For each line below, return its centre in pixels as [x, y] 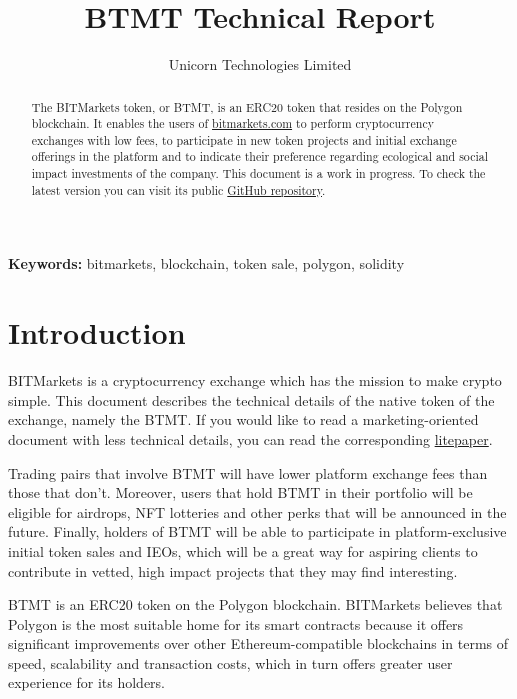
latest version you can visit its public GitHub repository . [178, 189]
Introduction [97, 332]
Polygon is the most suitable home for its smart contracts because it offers [236, 623]
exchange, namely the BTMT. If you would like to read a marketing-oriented [243, 419]
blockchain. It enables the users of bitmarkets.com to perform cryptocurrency [232, 123]
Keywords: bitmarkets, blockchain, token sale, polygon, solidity [206, 263]
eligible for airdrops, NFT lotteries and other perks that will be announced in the [257, 511]
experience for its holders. [86, 682]
